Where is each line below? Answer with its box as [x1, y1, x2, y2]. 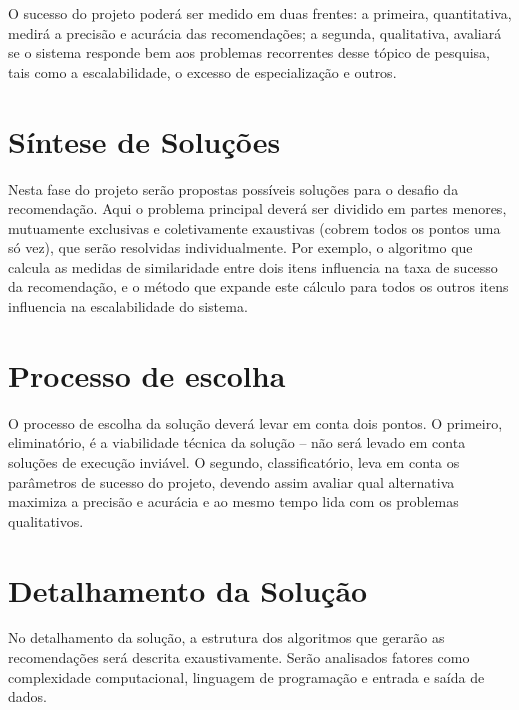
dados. [8, 686, 47, 707]
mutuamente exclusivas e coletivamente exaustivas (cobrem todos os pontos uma [8, 217, 501, 238]
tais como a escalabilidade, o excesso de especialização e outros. [8, 61, 397, 82]
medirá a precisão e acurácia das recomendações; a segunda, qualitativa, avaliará [8, 22, 502, 43]
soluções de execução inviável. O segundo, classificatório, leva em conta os [8, 451, 460, 472]
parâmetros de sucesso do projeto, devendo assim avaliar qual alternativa [8, 471, 455, 492]
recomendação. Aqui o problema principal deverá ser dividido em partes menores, [8, 198, 507, 219]
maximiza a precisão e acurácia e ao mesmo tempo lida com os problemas [8, 491, 459, 512]
